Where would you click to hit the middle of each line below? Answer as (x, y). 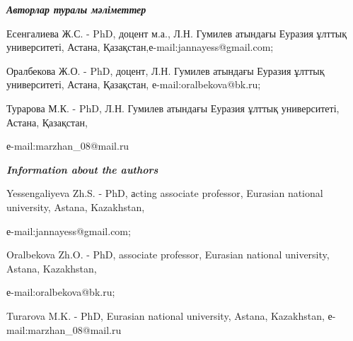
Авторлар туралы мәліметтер (76, 9)
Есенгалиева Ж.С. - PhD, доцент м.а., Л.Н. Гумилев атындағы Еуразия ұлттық (177, 33)
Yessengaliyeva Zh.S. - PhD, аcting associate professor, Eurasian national (165, 193)
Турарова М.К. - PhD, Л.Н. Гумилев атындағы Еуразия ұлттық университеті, (173, 108)
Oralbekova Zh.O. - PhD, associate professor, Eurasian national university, (168, 255)
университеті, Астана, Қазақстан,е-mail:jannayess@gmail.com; (140, 47)
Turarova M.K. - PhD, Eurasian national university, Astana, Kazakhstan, (166, 315)
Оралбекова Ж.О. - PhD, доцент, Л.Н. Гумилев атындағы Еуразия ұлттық (166, 70)
